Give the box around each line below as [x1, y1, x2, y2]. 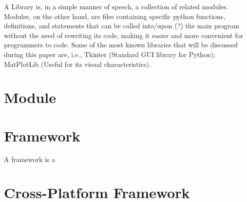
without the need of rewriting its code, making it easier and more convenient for [4, 30, 244, 40]
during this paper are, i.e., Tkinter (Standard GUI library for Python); [4, 49, 216, 59]
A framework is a [4, 154, 56, 164]
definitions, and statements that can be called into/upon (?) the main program [4, 20, 239, 31]
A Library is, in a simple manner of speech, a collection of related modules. [4, 1, 228, 11]
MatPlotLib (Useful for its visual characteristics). [4, 59, 151, 69]
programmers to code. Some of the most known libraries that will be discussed [4, 40, 238, 50]
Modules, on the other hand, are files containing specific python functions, [4, 11, 226, 21]
